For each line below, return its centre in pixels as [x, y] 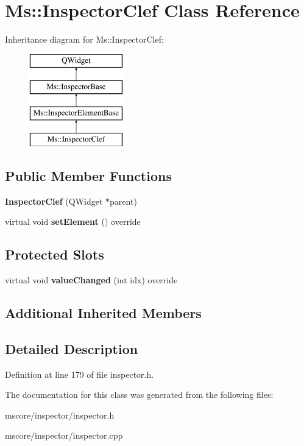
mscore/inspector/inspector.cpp [64, 435]
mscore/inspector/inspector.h [60, 415]
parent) [123, 201]
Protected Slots [55, 254]
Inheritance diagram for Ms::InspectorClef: [84, 39]
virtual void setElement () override [73, 221]
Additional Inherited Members [103, 313]
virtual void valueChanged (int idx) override [91, 280]
